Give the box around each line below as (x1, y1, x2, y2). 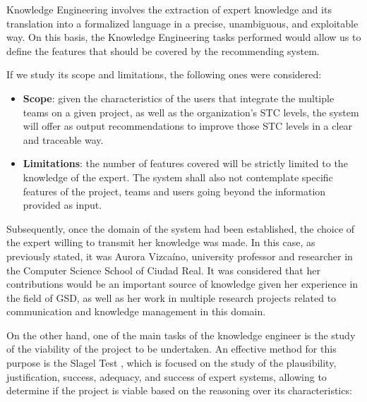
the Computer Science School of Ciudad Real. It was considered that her (6, 262, 320, 277)
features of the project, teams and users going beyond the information (23, 183, 326, 198)
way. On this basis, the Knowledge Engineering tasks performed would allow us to (6, 30, 361, 44)
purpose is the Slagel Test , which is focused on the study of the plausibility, (6, 355, 337, 370)
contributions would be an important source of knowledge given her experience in (6, 276, 359, 291)
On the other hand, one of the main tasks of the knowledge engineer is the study (6, 327, 356, 342)
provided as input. (23, 197, 102, 212)
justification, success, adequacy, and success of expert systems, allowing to (6, 369, 327, 384)
